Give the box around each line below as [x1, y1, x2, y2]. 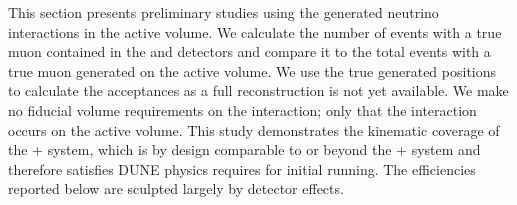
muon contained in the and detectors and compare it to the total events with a [8, 41, 491, 62]
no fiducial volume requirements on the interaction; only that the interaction [8, 99, 477, 120]
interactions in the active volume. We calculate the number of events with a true [8, 21, 502, 42]
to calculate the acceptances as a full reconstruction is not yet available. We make [8, 80, 509, 101]
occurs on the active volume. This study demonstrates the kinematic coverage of [8, 119, 500, 140]
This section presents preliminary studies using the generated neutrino [8, 2, 439, 22]
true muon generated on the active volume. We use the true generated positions [8, 60, 497, 81]
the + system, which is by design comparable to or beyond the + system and [8, 139, 481, 160]
